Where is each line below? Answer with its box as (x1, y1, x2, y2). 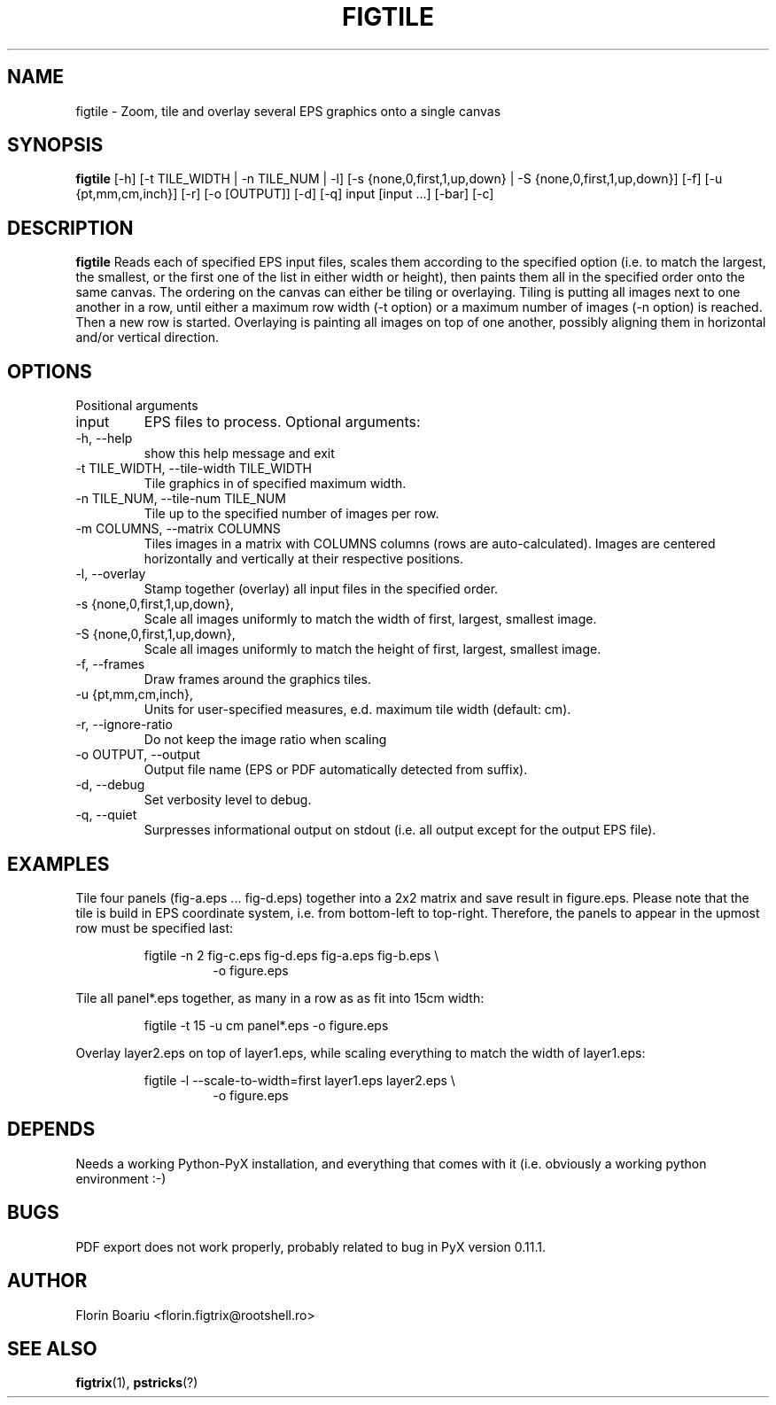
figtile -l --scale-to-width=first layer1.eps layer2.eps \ (144, 1072, 455, 1088)
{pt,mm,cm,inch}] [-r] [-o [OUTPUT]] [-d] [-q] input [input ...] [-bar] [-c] (75, 186, 494, 202)
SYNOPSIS (7, 134, 104, 157)
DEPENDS (7, 1118, 96, 1141)
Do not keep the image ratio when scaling (144, 732, 387, 748)
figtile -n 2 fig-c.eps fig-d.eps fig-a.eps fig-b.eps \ (144, 947, 439, 963)
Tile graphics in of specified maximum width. (144, 476, 407, 492)
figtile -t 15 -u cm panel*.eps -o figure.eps (144, 1017, 389, 1033)
